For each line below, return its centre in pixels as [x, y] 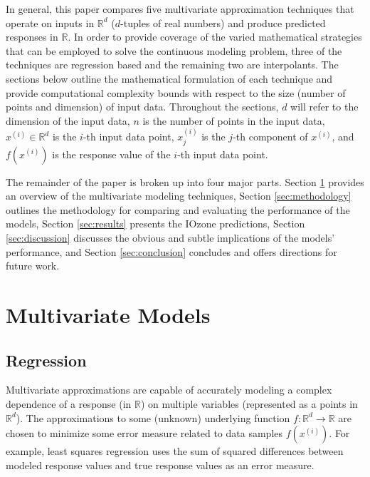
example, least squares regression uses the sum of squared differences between [175, 451]
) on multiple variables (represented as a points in [249, 403]
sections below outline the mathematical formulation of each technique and [169, 78]
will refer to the [324, 107]
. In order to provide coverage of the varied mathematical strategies [215, 37]
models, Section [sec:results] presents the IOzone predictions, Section [155, 224]
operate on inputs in [50, 22]
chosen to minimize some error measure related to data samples [144, 433]
